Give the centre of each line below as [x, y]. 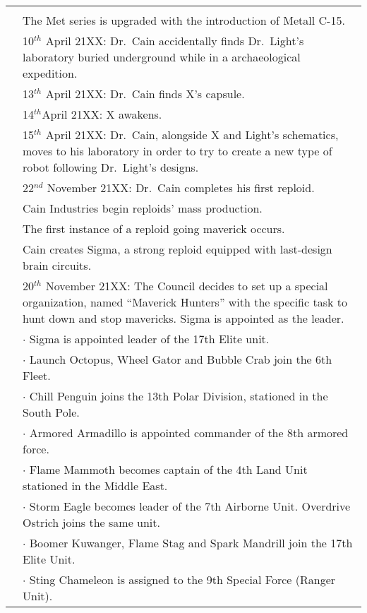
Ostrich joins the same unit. [91, 522]
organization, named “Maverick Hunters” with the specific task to [185, 302]
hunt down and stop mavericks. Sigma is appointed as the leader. [183, 318]
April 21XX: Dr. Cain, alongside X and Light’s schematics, [192, 135]
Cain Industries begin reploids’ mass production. [143, 208]
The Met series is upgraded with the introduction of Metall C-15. [184, 20]
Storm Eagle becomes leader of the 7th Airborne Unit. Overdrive [190, 506]
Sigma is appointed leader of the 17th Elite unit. [149, 339]
